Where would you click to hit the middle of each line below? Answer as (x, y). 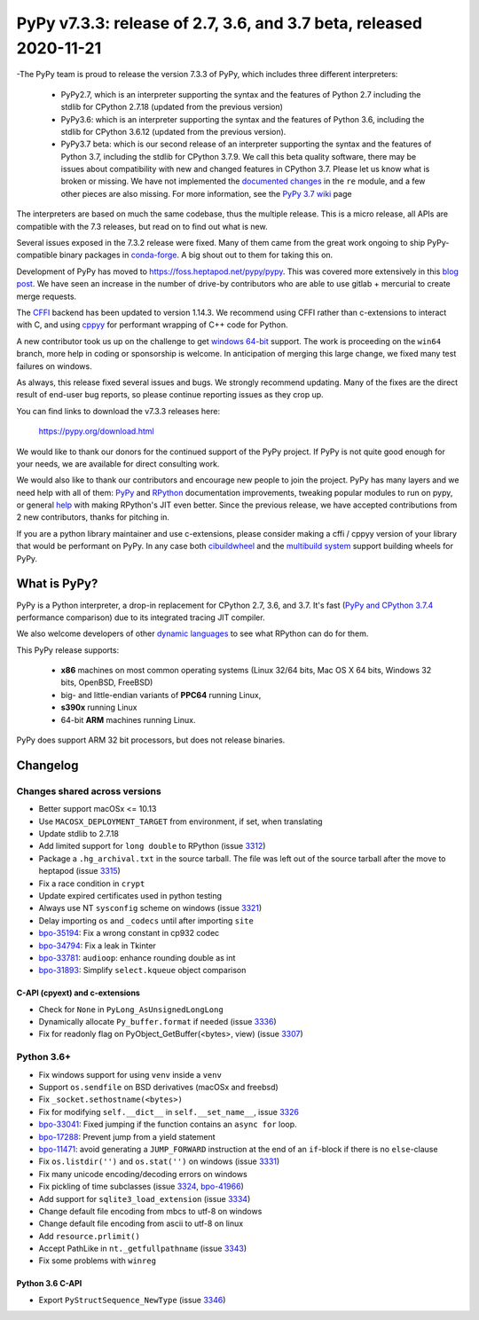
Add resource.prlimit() (90, 1236)
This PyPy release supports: (68, 650)
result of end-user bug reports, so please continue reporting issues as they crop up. (170, 395)
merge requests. (47, 296)
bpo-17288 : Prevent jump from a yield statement (127, 1136)
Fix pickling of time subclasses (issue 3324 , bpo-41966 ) (141, 1186)
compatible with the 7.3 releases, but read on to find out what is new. (142, 226)
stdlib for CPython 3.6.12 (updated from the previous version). (173, 131)
